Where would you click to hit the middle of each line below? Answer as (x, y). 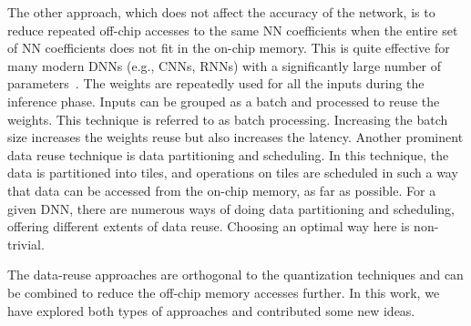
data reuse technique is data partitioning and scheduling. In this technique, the (228, 154)
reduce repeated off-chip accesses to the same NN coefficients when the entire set (233, 30)
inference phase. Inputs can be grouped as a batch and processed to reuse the (224, 101)
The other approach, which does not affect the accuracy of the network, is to (221, 12)
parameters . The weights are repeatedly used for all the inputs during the (216, 83)
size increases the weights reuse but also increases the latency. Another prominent (235, 137)
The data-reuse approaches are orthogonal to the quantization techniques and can (235, 275)
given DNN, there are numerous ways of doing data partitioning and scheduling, (231, 208)
